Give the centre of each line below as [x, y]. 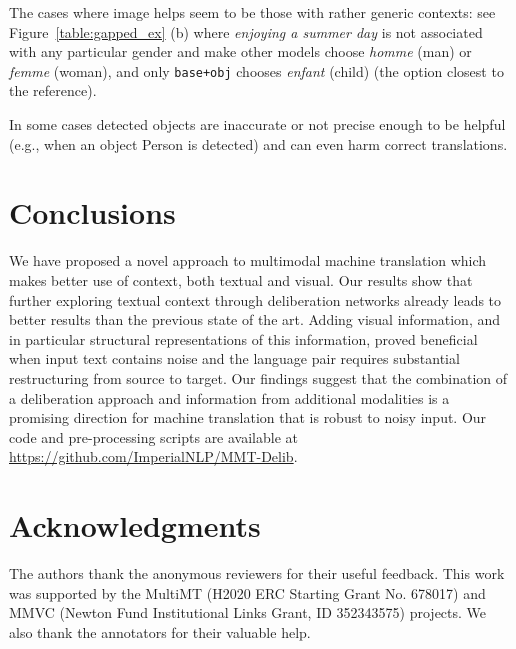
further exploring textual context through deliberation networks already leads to [255, 299]
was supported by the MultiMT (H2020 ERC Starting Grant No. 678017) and [247, 592]
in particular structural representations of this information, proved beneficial [243, 338]
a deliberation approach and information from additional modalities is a [229, 397]
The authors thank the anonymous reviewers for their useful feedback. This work [257, 573]
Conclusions [92, 212]
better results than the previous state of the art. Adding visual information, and [255, 319]
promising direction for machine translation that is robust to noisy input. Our [248, 417]
